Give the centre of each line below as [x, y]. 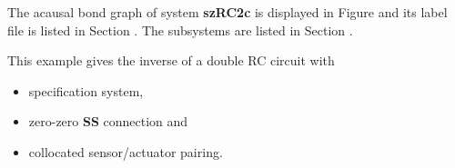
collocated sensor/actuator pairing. [126, 151]
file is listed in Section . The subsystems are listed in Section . [180, 30]
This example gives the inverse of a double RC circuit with [171, 60]
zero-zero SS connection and [108, 121]
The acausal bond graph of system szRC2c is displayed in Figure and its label [227, 12]
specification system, [86, 90]
